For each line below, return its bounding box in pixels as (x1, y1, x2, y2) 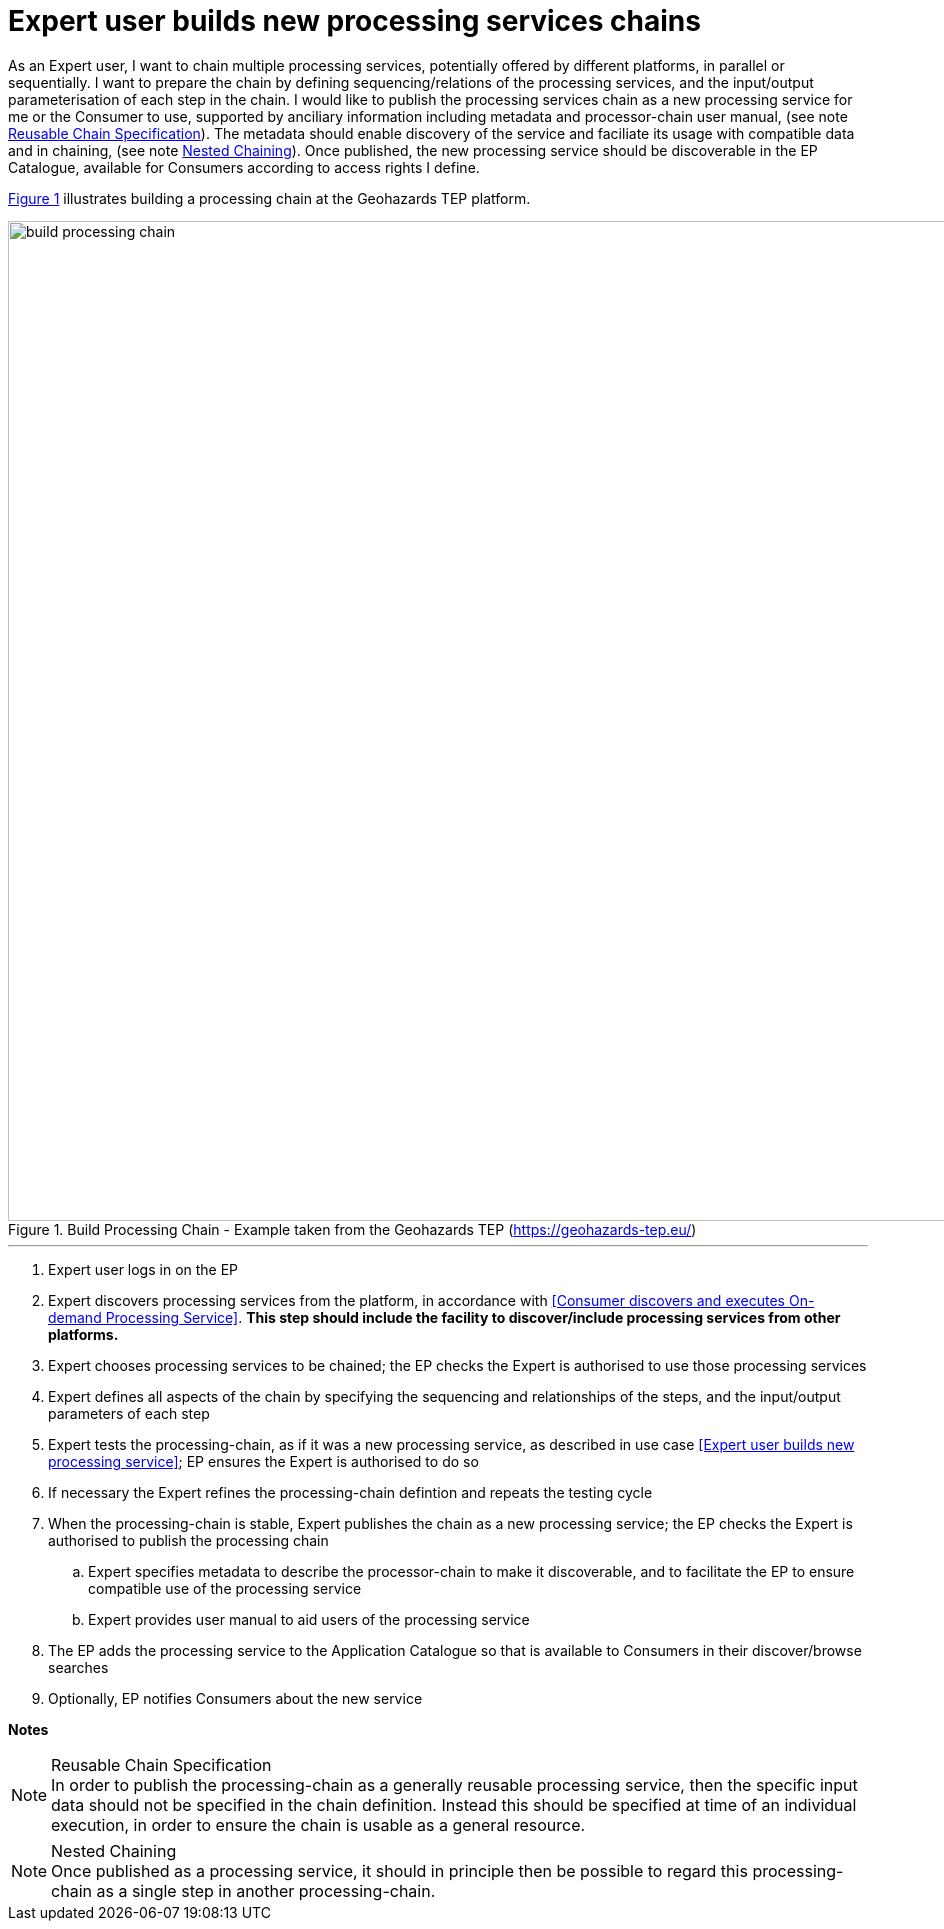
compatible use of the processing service (88, 1579, 362, 1597)
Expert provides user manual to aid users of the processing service (88, 1610, 530, 1628)
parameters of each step (48, 1404, 210, 1422)
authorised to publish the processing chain (48, 1531, 329, 1549)
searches (48, 1658, 109, 1676)
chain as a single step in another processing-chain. (51, 1880, 436, 1901)
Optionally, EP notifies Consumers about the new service (48, 1689, 423, 1707)
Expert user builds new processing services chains (8, 4, 701, 38)
